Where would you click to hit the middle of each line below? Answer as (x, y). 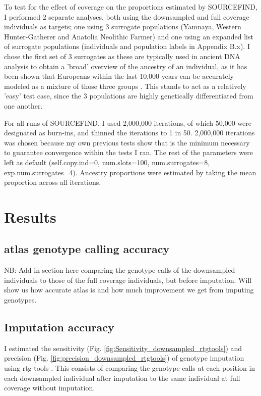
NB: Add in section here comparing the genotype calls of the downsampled (120, 270)
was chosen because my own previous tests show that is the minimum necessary (127, 142)
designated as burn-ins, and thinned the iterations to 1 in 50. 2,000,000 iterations (129, 133)
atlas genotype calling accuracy (87, 249)
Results (30, 216)
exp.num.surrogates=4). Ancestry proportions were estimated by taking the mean (130, 172)
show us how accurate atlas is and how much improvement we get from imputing (129, 290)
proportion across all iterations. (53, 182)
